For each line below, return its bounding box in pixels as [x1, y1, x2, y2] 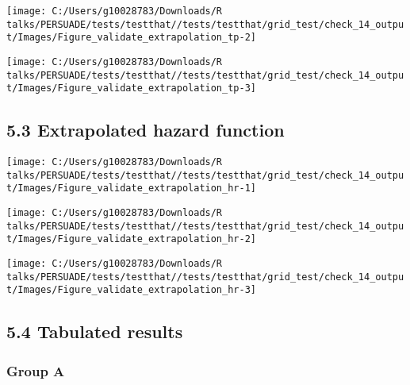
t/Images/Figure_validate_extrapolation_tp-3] [6, 83, 256, 94]
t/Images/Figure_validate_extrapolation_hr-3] [6, 284, 256, 296]
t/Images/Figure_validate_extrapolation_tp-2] [6, 32, 256, 44]
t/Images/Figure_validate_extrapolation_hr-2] [6, 233, 256, 245]
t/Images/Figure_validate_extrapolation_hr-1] [6, 183, 256, 194]
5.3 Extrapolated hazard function [6, 117, 285, 142]
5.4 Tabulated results [6, 319, 183, 344]
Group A [6, 360, 65, 380]
